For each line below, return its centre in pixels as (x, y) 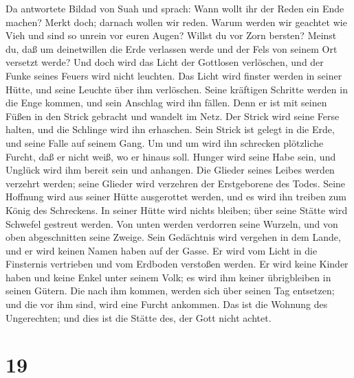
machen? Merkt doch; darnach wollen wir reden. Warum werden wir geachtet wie (176, 22)
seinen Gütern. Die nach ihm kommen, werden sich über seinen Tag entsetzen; (170, 291)
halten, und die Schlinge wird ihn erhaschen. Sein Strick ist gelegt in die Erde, (170, 129)
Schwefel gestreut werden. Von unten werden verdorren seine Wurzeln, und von (172, 223)
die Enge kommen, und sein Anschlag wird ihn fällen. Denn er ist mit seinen (166, 103)
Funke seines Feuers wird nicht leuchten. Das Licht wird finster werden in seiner (174, 75)
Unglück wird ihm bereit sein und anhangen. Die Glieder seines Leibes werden (170, 170)
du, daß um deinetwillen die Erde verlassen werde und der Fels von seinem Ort (172, 48)
